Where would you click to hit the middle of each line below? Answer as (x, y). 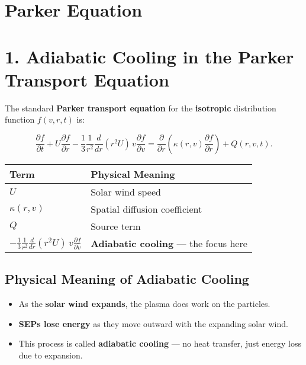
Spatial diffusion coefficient (146, 209)
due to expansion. (51, 355)
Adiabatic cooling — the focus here (169, 243)
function (20, 119)
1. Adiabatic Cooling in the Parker (149, 56)
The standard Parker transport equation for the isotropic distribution (141, 108)
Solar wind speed (126, 191)
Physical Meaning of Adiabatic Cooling (127, 279)
